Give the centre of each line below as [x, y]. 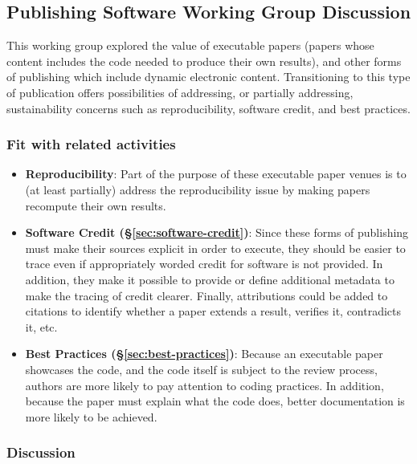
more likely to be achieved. [91, 416]
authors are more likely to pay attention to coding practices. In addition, [204, 385]
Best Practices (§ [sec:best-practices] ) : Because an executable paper [204, 354]
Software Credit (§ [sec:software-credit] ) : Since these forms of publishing [217, 232]
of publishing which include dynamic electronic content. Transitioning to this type [208, 77]
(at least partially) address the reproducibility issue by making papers [198, 189]
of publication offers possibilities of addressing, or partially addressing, [180, 92]
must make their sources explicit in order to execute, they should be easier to [215, 248]
